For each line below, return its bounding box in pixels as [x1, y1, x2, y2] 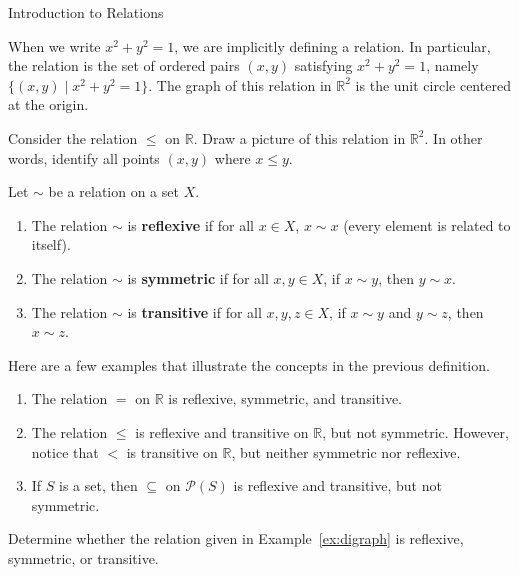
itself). [31, 234, 71, 255]
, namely [426, 55, 479, 76]
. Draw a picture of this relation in [193, 127, 406, 148]
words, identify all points [8, 147, 160, 168]
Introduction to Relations [8, 2, 164, 22]
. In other [424, 127, 483, 148]
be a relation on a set [48, 181, 179, 202]
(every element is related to [343, 214, 511, 235]
